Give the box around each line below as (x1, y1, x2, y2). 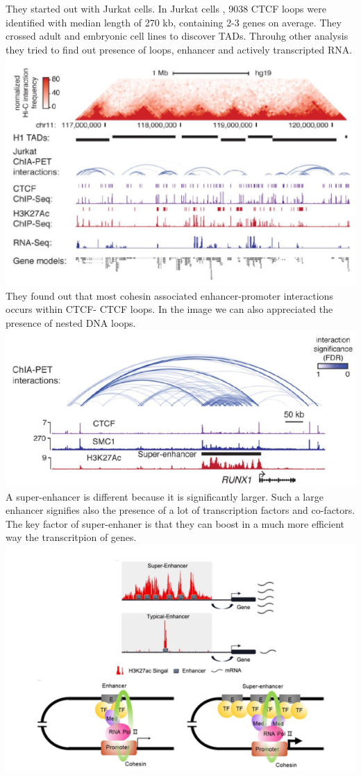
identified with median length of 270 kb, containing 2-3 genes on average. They (6, 15, 342, 29)
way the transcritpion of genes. (6, 530, 137, 544)
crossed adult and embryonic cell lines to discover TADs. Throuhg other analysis (6, 29, 349, 43)
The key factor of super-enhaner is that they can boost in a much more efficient (6, 516, 345, 531)
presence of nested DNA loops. (6, 315, 136, 330)
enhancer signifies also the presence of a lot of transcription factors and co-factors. (6, 503, 355, 517)
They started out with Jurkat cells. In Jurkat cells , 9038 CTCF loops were (6, 1, 326, 15)
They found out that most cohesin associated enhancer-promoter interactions (6, 288, 333, 302)
